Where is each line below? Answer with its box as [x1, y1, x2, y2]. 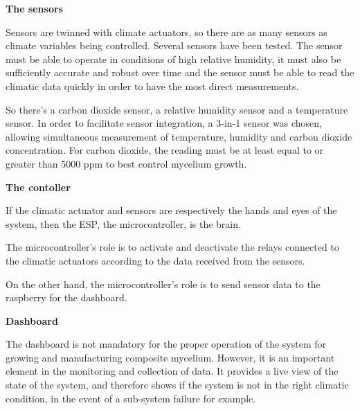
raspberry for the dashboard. [6, 290, 127, 305]
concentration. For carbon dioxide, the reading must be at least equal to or [6, 143, 324, 157]
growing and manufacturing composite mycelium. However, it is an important [6, 350, 335, 364]
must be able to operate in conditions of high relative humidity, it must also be [6, 51, 341, 66]
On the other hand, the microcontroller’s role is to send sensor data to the [6, 276, 321, 291]
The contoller [6, 179, 71, 194]
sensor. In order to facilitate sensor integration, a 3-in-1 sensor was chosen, [6, 116, 322, 130]
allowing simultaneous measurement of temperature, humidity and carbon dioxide [6, 129, 352, 143]
